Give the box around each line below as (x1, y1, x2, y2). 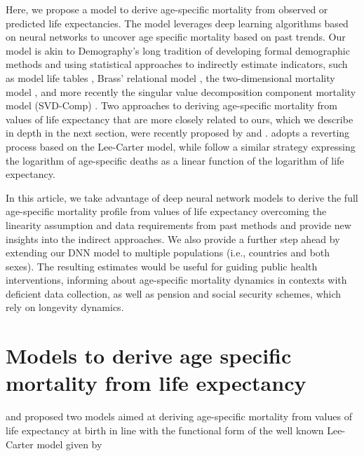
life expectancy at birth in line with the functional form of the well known (6, 422, 324, 437)
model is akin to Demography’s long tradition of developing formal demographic (6, 43, 350, 57)
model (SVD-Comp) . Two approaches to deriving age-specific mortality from (6, 98, 337, 113)
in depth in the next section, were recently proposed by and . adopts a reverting (6, 125, 350, 140)
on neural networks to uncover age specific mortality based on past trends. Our (6, 29, 346, 44)
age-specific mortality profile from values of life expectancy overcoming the (6, 204, 327, 219)
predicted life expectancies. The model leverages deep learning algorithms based (6, 15, 349, 30)
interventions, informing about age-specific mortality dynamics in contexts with (6, 272, 347, 287)
